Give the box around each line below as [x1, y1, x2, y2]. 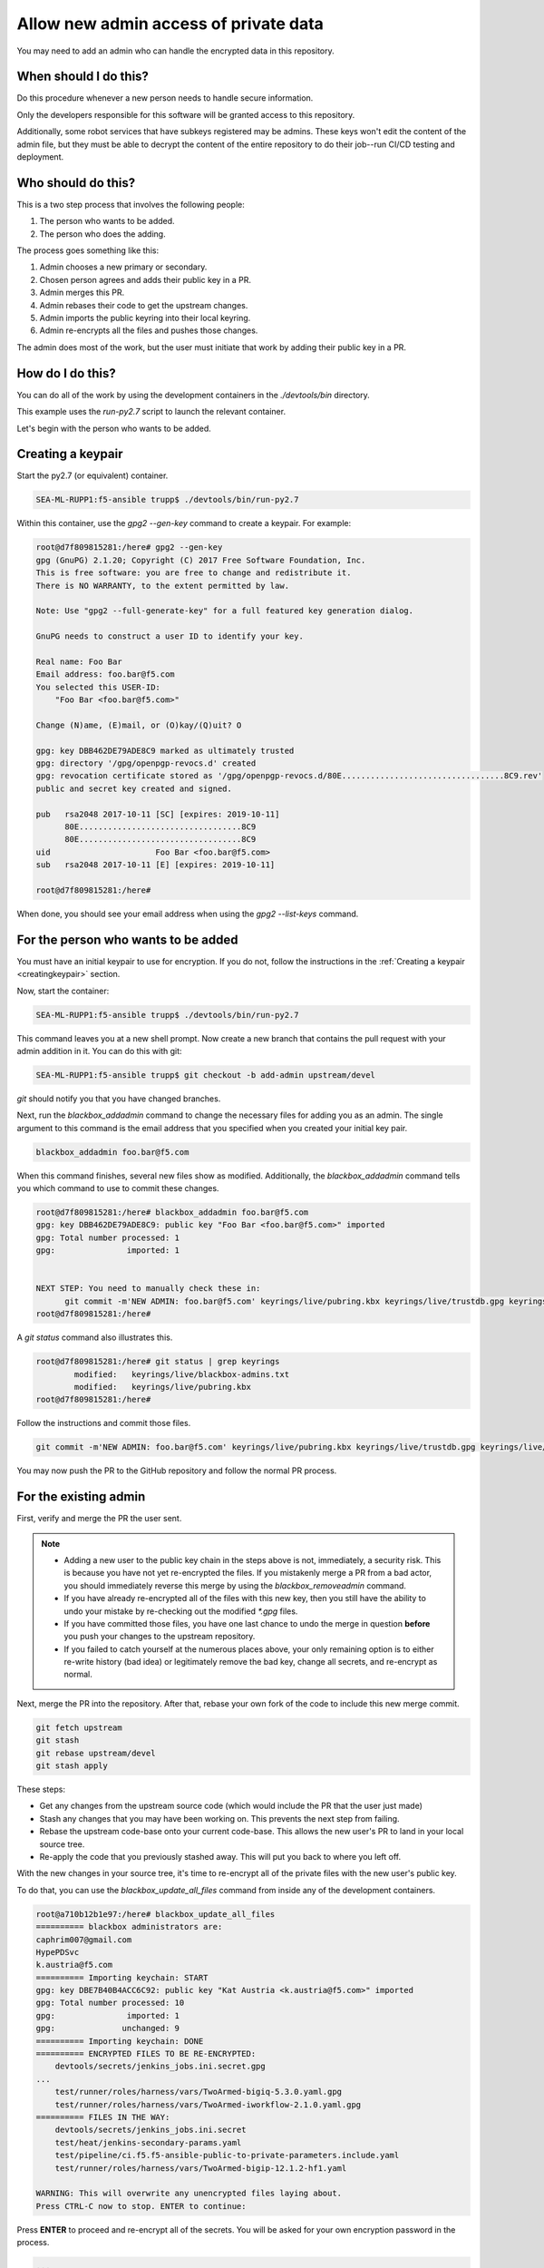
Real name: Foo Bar [35, 656, 122, 667]
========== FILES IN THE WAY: [35, 2112, 170, 2122]
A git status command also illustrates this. [16, 1332, 173, 1343]
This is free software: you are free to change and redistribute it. [35, 568, 352, 578]
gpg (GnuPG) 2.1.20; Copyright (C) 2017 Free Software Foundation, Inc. [35, 554, 366, 565]
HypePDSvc [35, 1947, 80, 1957]
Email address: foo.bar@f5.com [35, 670, 176, 679]
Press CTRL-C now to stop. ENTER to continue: [35, 2201, 247, 2211]
